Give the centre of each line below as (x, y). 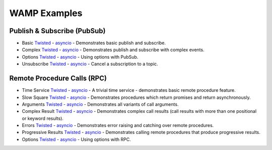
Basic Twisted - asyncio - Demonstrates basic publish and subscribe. (94, 43)
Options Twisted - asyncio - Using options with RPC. (76, 139)
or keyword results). (43, 118)
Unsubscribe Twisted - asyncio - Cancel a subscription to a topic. (90, 64)
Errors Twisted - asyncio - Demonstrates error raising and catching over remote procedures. (118, 125)
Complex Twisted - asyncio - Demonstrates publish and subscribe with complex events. (113, 50)
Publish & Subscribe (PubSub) (57, 31)
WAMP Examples (46, 13)
